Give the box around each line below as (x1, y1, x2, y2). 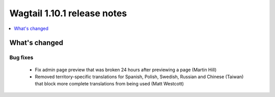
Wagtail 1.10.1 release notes (9, 8, 127, 19)
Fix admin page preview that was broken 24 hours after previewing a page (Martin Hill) (35, 67, 217, 73)
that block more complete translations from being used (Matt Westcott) (35, 81, 184, 87)
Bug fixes (9, 54, 34, 61)
